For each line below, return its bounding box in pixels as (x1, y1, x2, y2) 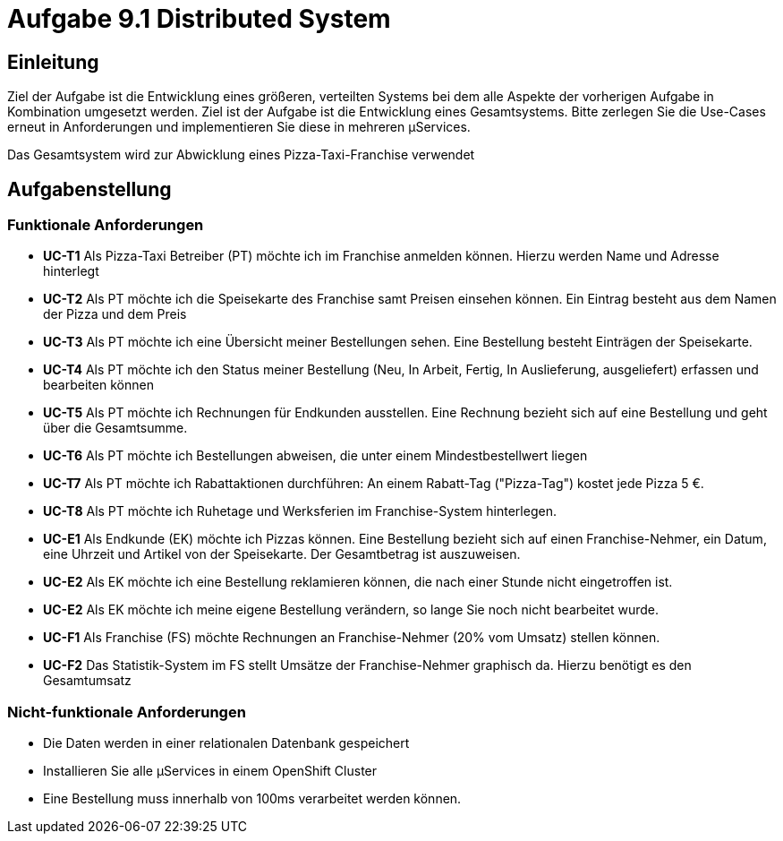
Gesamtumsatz (43, 673, 132, 689)
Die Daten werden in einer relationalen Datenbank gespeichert (43, 735, 410, 751)
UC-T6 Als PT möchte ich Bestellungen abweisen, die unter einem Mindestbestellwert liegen (43, 448, 588, 464)
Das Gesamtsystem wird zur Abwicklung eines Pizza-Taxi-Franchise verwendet (7, 147, 475, 163)
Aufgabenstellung (7, 177, 172, 201)
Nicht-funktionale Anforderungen (7, 702, 246, 721)
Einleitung (7, 50, 99, 73)
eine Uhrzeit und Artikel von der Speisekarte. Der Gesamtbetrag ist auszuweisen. (43, 546, 521, 562)
